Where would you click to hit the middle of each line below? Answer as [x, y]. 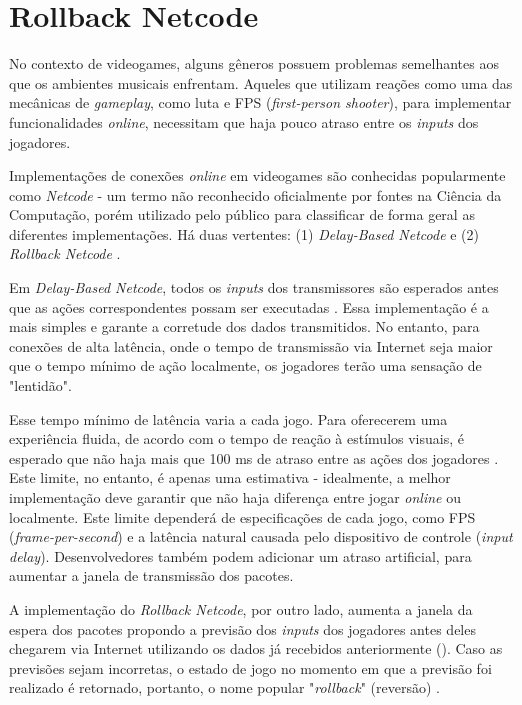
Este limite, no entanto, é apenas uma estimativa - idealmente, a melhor [230, 477]
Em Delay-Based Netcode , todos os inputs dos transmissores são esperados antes [254, 287]
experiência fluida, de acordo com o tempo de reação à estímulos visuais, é [236, 438]
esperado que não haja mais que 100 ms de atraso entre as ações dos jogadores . [254, 457]
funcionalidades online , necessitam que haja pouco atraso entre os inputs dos [244, 121]
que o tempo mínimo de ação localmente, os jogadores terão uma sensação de [245, 365]
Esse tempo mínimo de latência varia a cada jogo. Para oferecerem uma [228, 418]
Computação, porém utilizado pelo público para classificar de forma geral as [242, 214]
